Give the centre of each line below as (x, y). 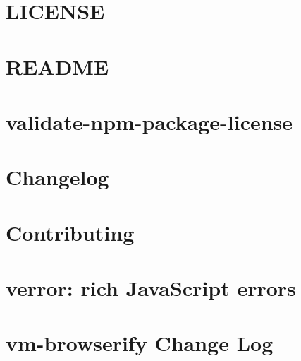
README (57, 66)
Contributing (70, 232)
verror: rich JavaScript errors (151, 288)
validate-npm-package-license (149, 121)
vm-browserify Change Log (140, 343)
